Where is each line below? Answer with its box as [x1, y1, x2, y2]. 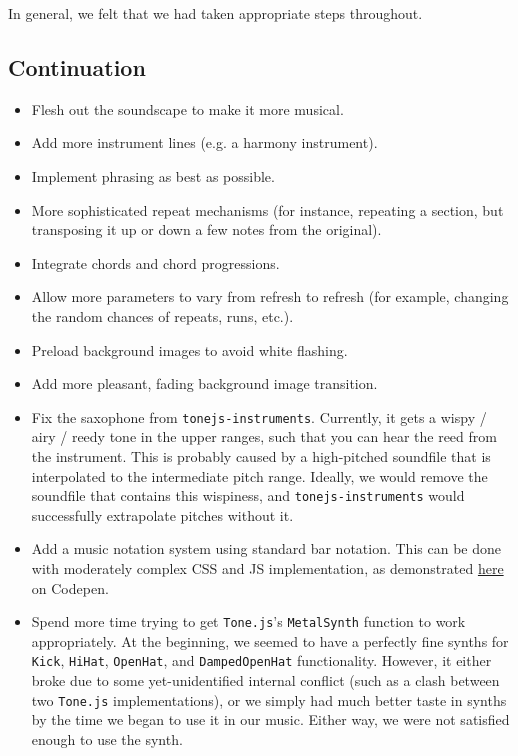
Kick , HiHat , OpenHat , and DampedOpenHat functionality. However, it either [31, 650, 492, 671]
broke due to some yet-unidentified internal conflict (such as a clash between [31, 670, 500, 691]
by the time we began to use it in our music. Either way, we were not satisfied [31, 709, 510, 730]
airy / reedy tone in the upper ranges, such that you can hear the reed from [31, 426, 497, 447]
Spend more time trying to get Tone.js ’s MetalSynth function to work [31, 611, 466, 632]
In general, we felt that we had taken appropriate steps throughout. [8, 3, 423, 23]
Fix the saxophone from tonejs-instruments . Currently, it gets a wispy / [31, 406, 487, 427]
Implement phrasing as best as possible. [31, 165, 275, 186]
